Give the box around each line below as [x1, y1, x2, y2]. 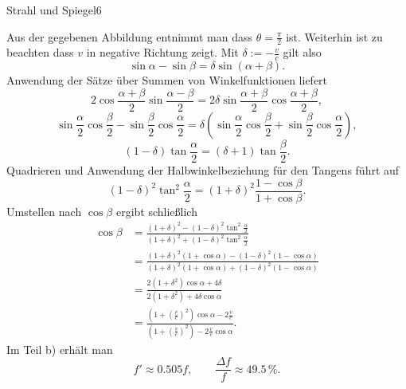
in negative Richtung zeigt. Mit [86, 44, 239, 61]
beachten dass [6, 44, 74, 61]
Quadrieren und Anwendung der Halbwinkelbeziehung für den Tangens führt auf [6, 161, 400, 178]
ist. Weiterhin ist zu [286, 28, 383, 45]
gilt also [283, 44, 322, 61]
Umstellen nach [6, 202, 82, 219]
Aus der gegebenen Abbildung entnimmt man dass [6, 28, 253, 45]
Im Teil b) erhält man [6, 340, 113, 357]
